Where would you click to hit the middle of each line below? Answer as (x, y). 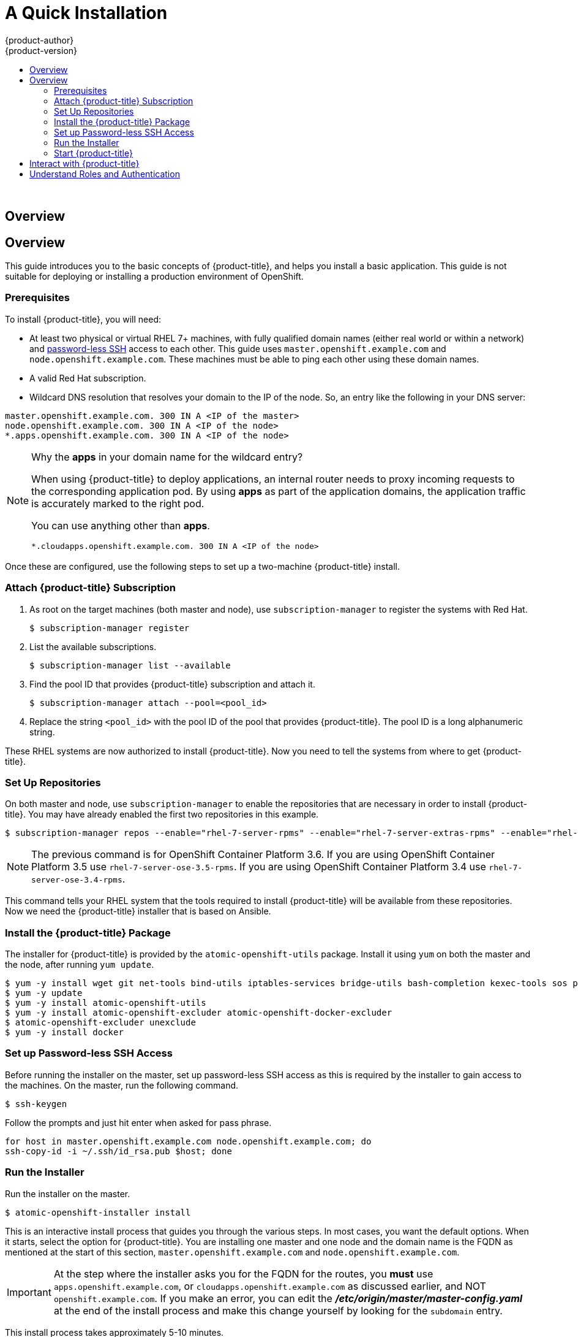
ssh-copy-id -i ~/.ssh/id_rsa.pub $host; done (118, 1151)
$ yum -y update (44, 993)
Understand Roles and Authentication (105, 174)
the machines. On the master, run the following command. (122, 1085)
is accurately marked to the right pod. (118, 503)
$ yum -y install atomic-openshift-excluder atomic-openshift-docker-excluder (199, 1013)
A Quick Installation (86, 13)
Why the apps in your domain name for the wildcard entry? (167, 457)
